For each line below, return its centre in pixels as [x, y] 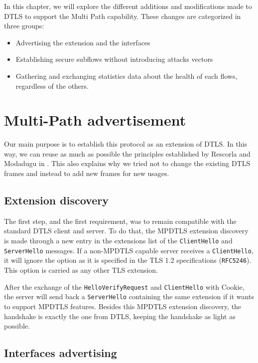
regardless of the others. [52, 86]
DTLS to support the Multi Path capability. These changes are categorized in [123, 16]
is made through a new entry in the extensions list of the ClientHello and [118, 241]
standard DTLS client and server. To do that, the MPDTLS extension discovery [126, 231]
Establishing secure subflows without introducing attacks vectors [114, 59]
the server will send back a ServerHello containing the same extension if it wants [129, 296]
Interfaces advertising [61, 353]
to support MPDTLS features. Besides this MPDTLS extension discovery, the [123, 306]
